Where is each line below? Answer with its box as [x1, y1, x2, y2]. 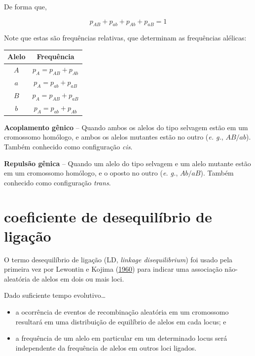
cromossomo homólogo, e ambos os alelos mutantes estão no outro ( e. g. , [4, 132, 223, 142]
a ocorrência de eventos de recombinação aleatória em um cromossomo [15, 307, 229, 317]
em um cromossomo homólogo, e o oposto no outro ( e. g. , [4, 168, 178, 178]
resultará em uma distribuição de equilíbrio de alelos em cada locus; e [15, 316, 226, 326]
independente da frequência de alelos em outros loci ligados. [15, 342, 197, 353]
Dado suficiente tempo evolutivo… [4, 290, 106, 300]
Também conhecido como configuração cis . [4, 141, 133, 151]
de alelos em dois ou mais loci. [32, 273, 124, 284]
